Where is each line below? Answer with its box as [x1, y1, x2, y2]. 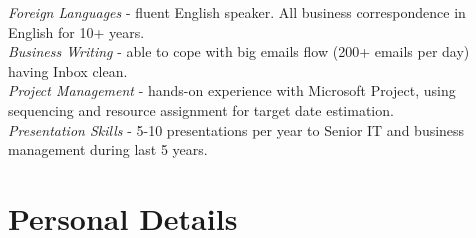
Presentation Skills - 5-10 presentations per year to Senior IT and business [8, 119, 465, 140]
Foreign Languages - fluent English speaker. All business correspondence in [8, 2, 466, 22]
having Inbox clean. [8, 60, 128, 81]
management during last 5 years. [8, 139, 208, 160]
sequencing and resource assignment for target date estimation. [8, 99, 394, 120]
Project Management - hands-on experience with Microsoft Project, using [8, 80, 456, 101]
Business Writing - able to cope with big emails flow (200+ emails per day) [8, 41, 470, 62]
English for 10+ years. [8, 21, 145, 42]
